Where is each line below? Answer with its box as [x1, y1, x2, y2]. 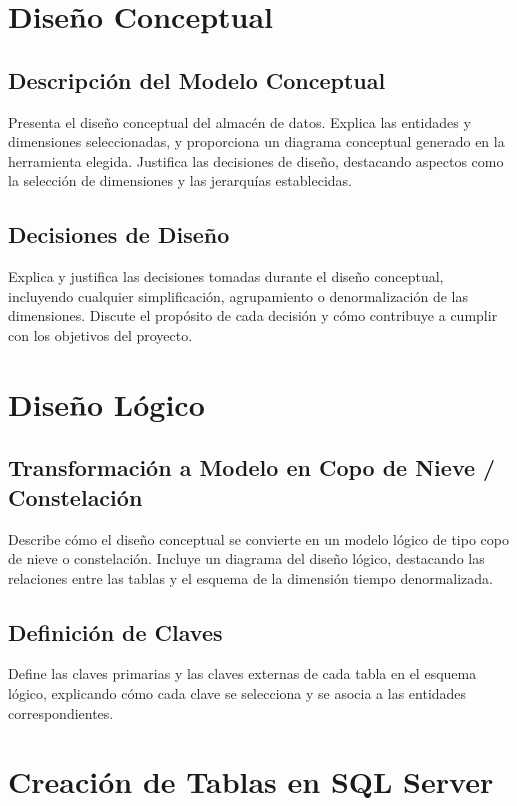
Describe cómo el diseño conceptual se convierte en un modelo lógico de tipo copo [8, 528, 509, 549]
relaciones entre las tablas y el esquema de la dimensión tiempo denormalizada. [8, 567, 494, 588]
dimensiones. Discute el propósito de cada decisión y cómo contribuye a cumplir [8, 305, 498, 326]
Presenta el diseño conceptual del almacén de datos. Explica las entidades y [8, 111, 471, 132]
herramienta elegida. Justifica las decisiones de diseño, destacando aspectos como [8, 150, 504, 171]
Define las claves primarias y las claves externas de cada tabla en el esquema [8, 663, 477, 684]
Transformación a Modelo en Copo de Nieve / [8, 452, 496, 483]
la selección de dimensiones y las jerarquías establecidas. [8, 170, 352, 191]
